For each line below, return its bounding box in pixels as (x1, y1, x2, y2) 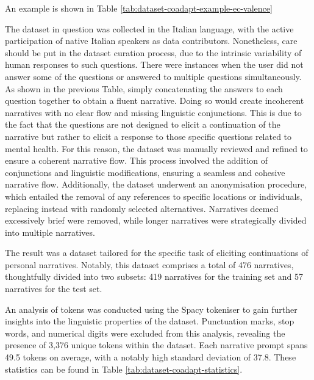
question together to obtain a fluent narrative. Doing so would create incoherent (5, 94, 304, 107)
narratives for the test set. (5, 282, 102, 295)
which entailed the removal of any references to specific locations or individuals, (5, 189, 302, 202)
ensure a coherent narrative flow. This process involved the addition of (5, 154, 268, 167)
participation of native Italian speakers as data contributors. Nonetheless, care (5, 34, 298, 47)
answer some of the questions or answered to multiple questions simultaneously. (5, 70, 302, 82)
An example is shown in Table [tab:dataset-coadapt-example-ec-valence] (5, 2, 273, 14)
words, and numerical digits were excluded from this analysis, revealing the (5, 326, 285, 339)
